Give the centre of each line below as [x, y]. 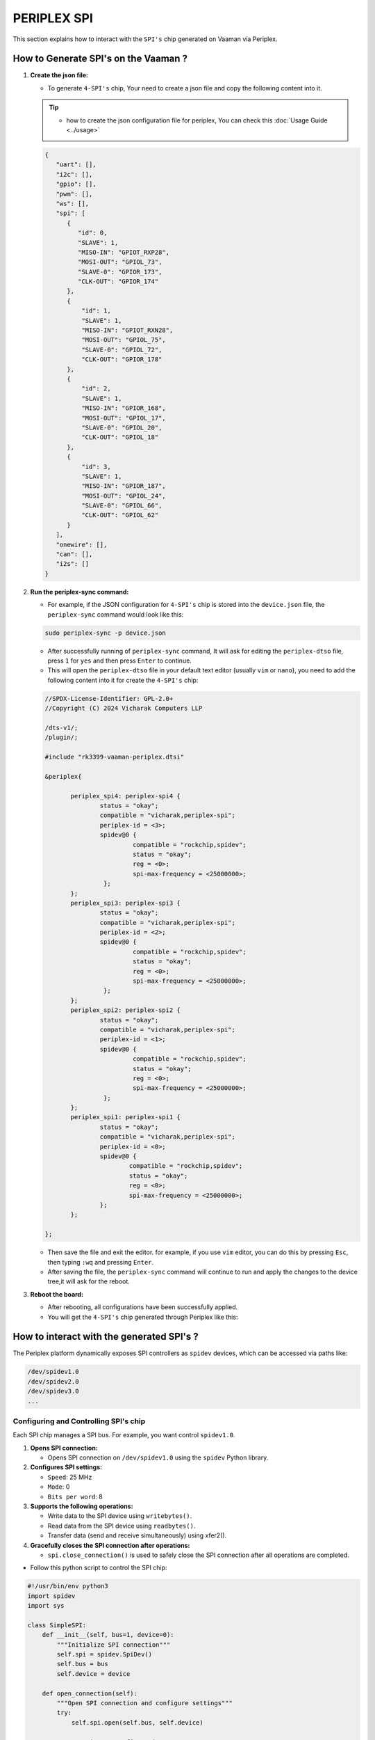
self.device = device [93, 1674]
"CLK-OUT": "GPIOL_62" [120, 515]
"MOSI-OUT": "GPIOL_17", [123, 418]
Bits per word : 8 [75, 1496]
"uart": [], [76, 165]
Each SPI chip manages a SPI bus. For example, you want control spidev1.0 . [124, 1435]
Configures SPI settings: [66, 1467]
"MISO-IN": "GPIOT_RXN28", [127, 330]
